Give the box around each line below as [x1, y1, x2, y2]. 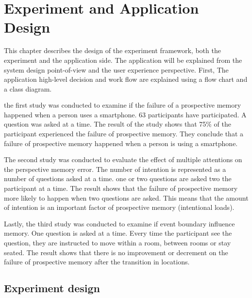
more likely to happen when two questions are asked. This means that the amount [4, 192, 249, 203]
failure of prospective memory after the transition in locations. [4, 257, 190, 267]
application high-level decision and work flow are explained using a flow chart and [4, 74, 248, 84]
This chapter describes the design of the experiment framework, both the [4, 45, 221, 56]
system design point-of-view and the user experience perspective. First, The [4, 64, 229, 74]
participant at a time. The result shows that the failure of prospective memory [4, 183, 238, 193]
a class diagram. [4, 83, 52, 93]
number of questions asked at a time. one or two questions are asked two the [4, 173, 232, 184]
